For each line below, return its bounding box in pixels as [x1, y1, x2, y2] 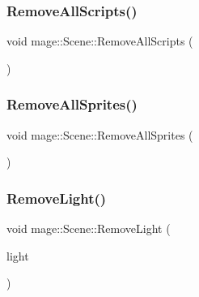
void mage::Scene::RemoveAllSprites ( [6, 126, 193, 143]
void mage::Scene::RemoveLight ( [6, 220, 171, 237]
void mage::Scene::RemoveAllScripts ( [6, 32, 193, 49]
